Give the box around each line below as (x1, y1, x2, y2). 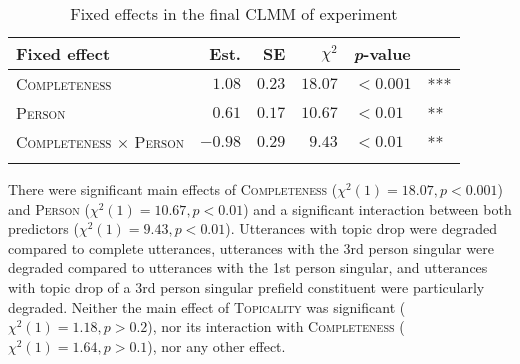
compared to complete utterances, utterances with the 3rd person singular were (8, 237, 494, 258)
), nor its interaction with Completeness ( (147, 316, 405, 337)
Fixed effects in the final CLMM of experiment (70, 2, 398, 25)
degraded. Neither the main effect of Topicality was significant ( (8, 296, 406, 317)
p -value (353, 42, 411, 65)
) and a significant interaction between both (243, 198, 512, 219)
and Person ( (8, 198, 90, 219)
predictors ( (8, 218, 79, 239)
